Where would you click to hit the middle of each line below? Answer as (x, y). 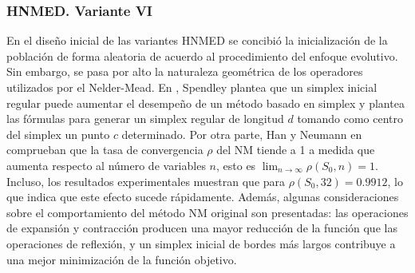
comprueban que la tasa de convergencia (105, 150)
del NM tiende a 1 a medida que (296, 150)
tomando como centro (350, 119)
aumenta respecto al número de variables (106, 165)
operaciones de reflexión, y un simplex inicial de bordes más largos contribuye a (201, 243)
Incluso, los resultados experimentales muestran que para (146, 181)
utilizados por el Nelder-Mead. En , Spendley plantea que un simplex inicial (192, 87)
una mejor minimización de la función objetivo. (122, 259)
